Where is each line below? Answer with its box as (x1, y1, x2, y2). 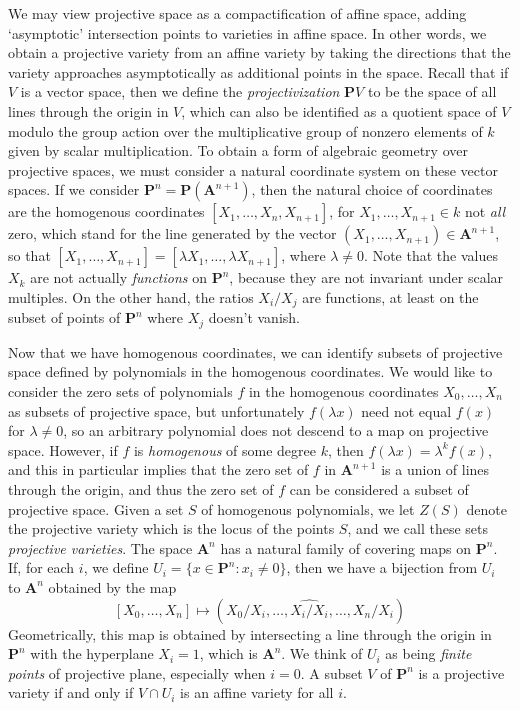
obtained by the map (48, 576, 177, 597)
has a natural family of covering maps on (220, 537, 472, 558)
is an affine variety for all (180, 682, 334, 703)
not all (464, 201, 506, 222)
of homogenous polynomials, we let (201, 498, 415, 519)
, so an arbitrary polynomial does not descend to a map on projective (63, 420, 489, 441)
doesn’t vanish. (208, 307, 300, 328)
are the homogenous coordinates (8, 201, 205, 222)
